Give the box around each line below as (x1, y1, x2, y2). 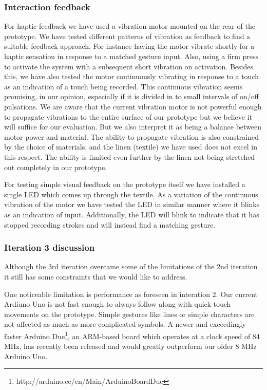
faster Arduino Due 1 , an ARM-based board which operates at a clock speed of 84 (4, 329, 260, 341)
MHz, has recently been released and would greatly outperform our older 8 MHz (4, 341, 257, 351)
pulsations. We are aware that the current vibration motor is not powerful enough (4, 101, 262, 112)
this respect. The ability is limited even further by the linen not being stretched (4, 151, 255, 162)
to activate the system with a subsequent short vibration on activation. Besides (4, 61, 253, 71)
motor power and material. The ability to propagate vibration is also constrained (4, 131, 259, 142)
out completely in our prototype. (4, 161, 107, 172)
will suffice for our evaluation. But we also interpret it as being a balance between (4, 121, 262, 132)
